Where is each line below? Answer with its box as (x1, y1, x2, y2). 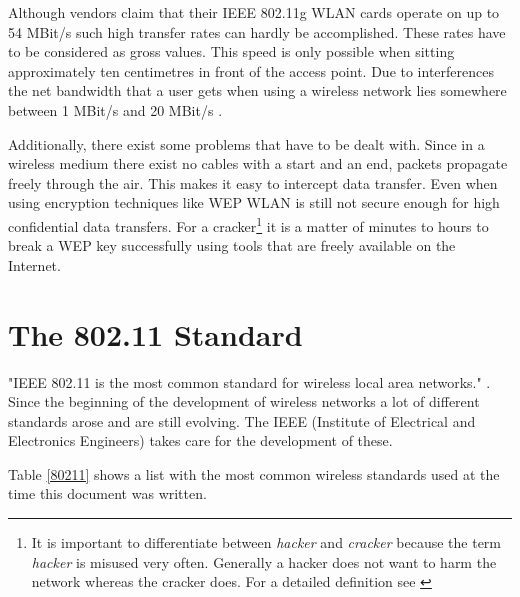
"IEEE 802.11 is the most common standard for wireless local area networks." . (8, 371, 491, 392)
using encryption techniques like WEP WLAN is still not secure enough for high (8, 192, 500, 213)
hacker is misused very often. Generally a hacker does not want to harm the (31, 551, 497, 572)
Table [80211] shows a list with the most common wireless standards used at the (8, 463, 500, 484)
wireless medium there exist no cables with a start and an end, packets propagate (8, 153, 508, 174)
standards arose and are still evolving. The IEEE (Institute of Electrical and (8, 410, 476, 431)
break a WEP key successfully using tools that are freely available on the (8, 235, 456, 256)
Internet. (8, 254, 61, 275)
